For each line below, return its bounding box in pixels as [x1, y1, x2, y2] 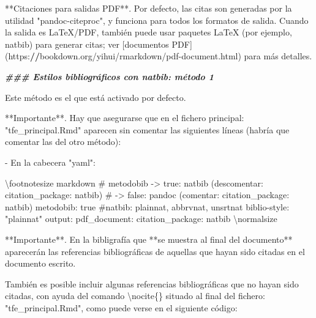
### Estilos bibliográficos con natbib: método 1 [5, 70, 214, 83]
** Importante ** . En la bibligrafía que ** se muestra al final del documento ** [5, 232, 293, 245]
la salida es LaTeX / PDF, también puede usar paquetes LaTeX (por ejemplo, [5, 26, 292, 39]
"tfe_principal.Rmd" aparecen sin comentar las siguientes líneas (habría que [5, 123, 290, 136]
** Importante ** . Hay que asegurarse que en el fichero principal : [5, 111, 244, 124]
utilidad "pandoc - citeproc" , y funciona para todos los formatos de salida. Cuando [5, 13, 309, 26]
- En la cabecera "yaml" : [5, 155, 96, 168]
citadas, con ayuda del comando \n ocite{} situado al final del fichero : [5, 289, 265, 302]
